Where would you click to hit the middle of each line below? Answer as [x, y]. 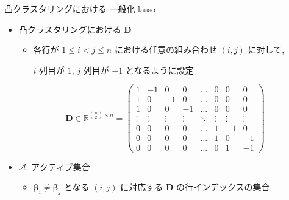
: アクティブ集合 [58, 166]
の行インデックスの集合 [223, 187]
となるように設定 [160, 70]
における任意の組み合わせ [166, 50]
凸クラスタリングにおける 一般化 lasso [80, 9]
